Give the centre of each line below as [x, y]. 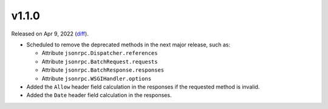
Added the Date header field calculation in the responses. [99, 95]
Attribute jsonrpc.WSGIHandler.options [97, 78]
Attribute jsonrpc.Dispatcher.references [100, 53]
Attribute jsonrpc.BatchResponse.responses [103, 70]
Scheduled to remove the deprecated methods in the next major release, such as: [128, 45]
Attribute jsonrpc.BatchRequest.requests [100, 61]
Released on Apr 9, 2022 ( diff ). [50, 34]
